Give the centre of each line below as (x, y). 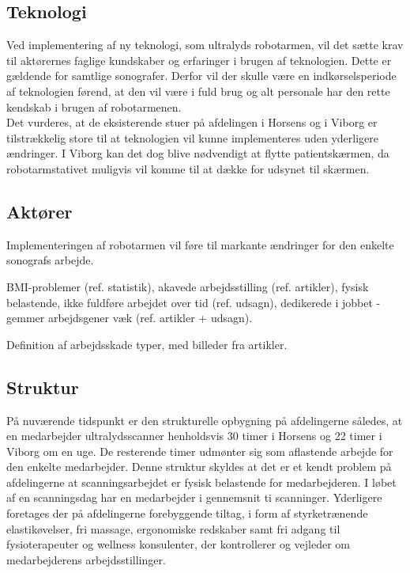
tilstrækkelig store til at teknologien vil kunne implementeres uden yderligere (192, 137)
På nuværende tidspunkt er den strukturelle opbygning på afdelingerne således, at (205, 420)
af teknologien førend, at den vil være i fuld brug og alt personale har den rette (198, 91)
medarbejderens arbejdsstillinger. (86, 559)
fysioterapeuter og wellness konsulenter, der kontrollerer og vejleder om (178, 544)
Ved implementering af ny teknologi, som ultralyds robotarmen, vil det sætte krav (205, 45)
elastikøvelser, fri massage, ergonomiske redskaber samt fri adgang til (173, 528)
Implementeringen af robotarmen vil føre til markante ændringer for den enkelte (200, 244)
